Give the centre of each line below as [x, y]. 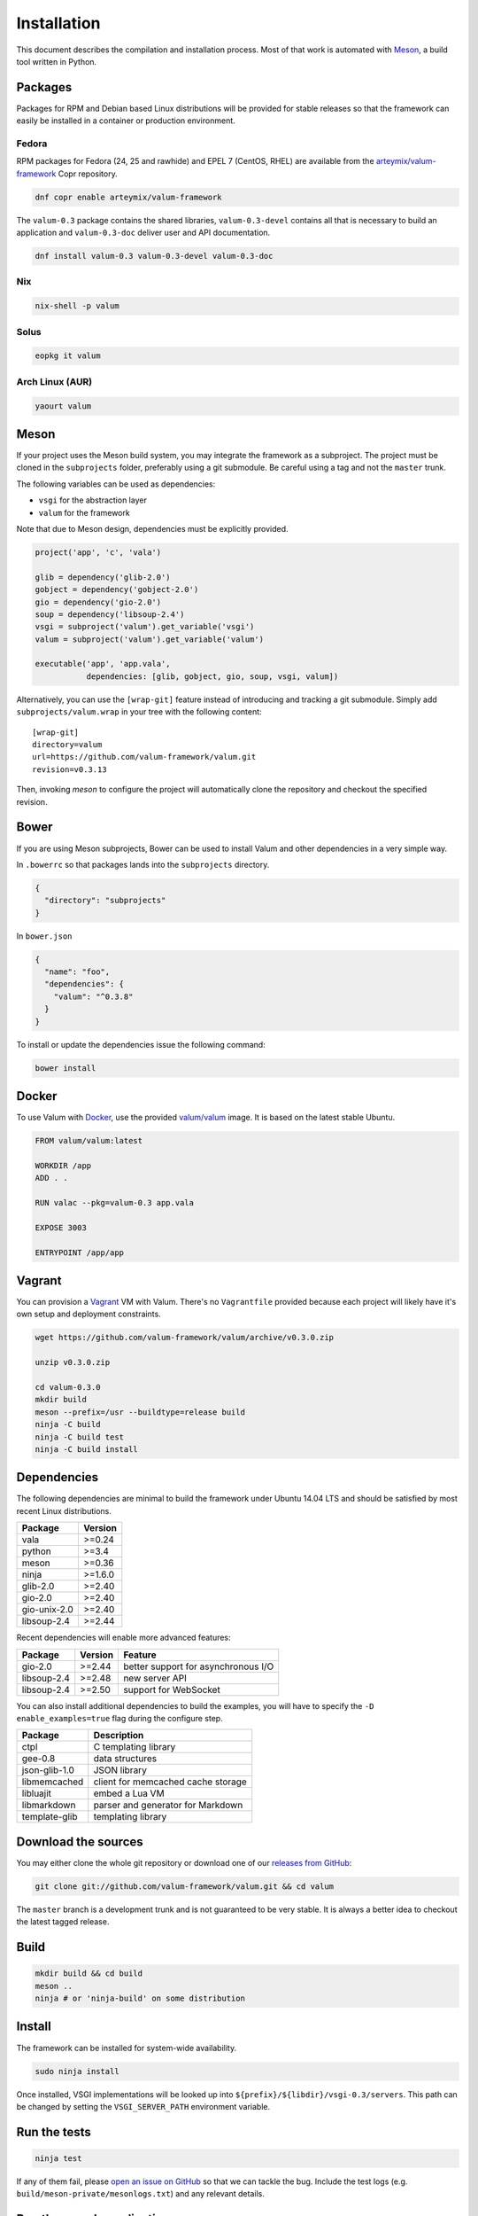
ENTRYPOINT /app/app [79, 1252]
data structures [125, 1759]
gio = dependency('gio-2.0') [98, 602]
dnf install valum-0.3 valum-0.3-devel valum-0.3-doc [154, 256]
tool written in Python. [57, 61]
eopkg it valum [68, 356]
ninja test [58, 2158]
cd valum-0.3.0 [68, 1387]
